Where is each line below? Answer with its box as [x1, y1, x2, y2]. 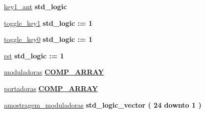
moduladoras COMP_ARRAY [4, 67, 104, 77]
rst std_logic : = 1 [4, 50, 64, 60]
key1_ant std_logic [4, 1, 67, 11]
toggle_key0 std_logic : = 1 [4, 34, 93, 44]
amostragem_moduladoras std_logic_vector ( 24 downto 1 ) [4, 99, 202, 110]
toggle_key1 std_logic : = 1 [4, 18, 93, 28]
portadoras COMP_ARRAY [4, 83, 98, 93]
